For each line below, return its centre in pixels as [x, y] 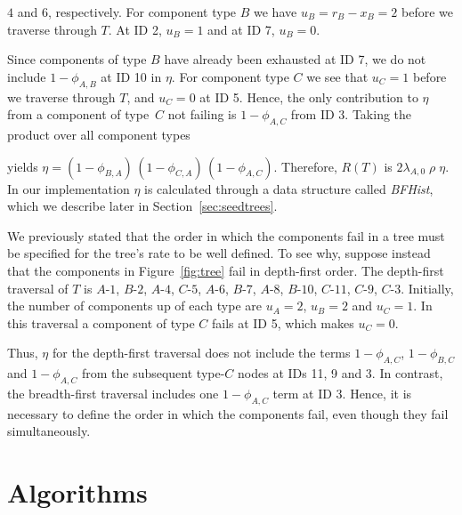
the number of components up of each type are [134, 306]
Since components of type [77, 59]
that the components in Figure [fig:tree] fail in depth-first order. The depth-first [226, 270]
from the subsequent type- [153, 373]
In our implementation [69, 188]
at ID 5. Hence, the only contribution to [309, 97]
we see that [337, 76]
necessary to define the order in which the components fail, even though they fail [228, 413]
